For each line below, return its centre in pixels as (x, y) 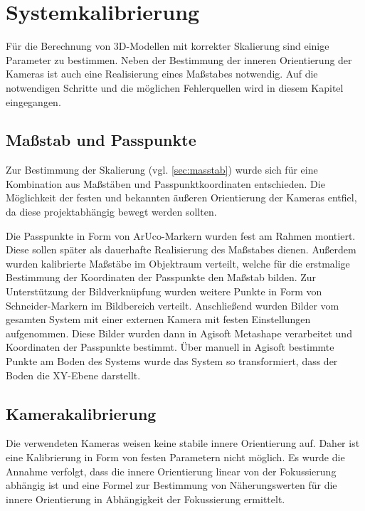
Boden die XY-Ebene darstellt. (73, 375)
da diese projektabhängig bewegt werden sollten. (111, 212)
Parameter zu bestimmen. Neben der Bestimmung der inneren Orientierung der (179, 59)
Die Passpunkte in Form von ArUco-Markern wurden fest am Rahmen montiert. (181, 235)
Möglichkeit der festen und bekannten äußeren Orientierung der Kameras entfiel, (181, 197)
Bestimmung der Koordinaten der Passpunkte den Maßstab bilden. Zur (161, 277)
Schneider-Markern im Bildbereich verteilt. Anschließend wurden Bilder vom (173, 305)
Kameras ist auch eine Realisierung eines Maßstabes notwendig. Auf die (162, 74)
